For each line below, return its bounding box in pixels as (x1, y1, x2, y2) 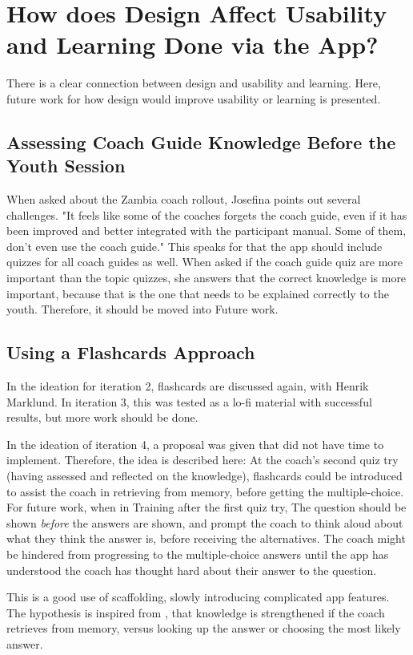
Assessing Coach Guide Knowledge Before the (6, 129, 396, 154)
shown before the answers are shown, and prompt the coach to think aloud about (6, 514, 403, 531)
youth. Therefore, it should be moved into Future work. (6, 301, 279, 317)
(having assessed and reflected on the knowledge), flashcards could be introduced (6, 467, 403, 484)
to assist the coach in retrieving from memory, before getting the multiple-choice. (6, 483, 404, 499)
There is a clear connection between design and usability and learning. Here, (6, 75, 381, 91)
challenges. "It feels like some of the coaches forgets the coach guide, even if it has (6, 206, 407, 223)
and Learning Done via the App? (6, 28, 379, 61)
